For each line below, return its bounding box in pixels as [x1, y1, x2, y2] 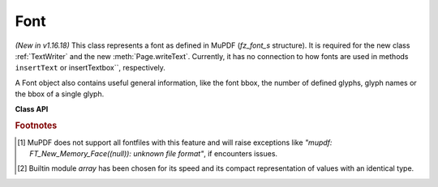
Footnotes [15, 120, 58, 131]
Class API [15, 104, 49, 113]
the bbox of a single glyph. [15, 89, 105, 99]
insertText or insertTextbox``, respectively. [15, 63, 166, 73]
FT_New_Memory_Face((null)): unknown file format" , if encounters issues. [29, 148, 278, 158]
